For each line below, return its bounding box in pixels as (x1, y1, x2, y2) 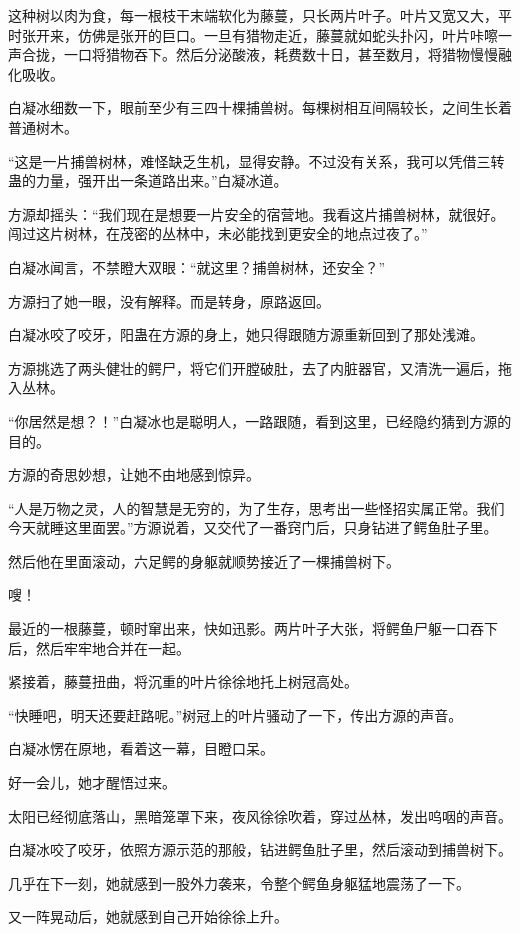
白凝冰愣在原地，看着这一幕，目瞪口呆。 (8, 738, 274, 759)
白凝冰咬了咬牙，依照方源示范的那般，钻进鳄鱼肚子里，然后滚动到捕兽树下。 (8, 839, 512, 860)
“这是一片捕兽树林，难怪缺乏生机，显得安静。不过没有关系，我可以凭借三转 (8, 150, 505, 171)
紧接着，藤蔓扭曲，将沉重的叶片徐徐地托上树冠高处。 (8, 671, 358, 692)
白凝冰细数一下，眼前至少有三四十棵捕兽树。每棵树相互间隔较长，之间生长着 (8, 97, 512, 118)
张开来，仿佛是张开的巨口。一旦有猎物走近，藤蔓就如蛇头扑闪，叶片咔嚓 (21, 24, 498, 45)
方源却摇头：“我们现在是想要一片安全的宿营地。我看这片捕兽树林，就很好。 (8, 203, 505, 224)
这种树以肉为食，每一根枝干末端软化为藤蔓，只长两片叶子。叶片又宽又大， (8, 5, 498, 25)
